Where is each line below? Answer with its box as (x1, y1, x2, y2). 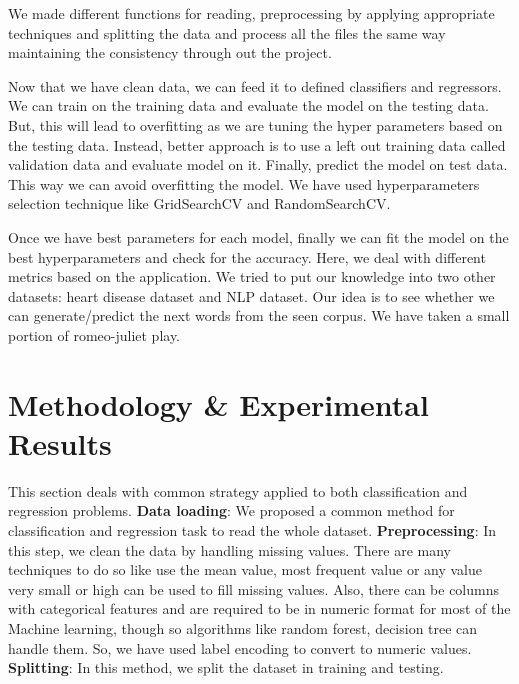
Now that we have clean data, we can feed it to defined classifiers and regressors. (8, 75, 502, 96)
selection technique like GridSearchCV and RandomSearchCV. (8, 193, 391, 214)
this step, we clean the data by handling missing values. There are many (8, 539, 451, 560)
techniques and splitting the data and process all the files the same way (8, 22, 446, 43)
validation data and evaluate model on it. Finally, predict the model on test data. (8, 154, 508, 175)
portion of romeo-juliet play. (8, 324, 181, 345)
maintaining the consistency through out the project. (8, 42, 332, 63)
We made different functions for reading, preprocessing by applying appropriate (8, 3, 495, 23)
